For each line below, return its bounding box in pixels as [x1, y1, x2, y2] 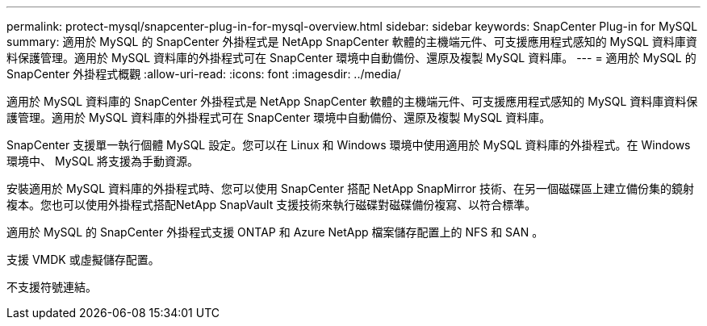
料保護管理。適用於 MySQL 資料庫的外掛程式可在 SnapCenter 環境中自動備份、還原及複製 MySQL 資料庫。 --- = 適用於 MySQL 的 [6, 51, 697, 65]
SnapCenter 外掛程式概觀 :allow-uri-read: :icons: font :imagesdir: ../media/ [6, 67, 401, 81]
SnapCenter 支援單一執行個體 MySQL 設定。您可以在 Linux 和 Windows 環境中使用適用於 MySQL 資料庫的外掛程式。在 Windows [6, 138, 691, 152]
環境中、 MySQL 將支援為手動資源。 [6, 154, 199, 168]
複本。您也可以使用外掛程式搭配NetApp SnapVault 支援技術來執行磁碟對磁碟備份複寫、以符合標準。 [6, 198, 537, 211]
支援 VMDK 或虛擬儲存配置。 [6, 253, 160, 266]
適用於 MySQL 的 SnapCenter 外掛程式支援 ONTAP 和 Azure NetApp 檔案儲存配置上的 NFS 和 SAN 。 [6, 225, 544, 239]
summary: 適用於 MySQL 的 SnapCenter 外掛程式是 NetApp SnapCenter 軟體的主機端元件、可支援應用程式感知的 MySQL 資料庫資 [6, 35, 697, 48]
